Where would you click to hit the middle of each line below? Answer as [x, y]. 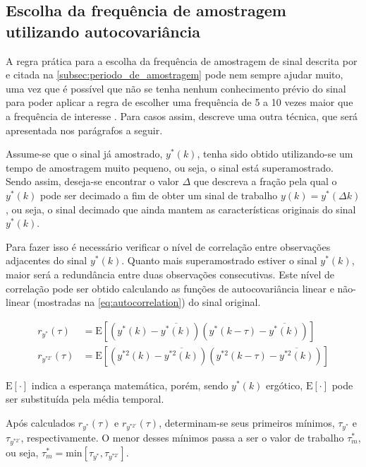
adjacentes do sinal [47, 260]
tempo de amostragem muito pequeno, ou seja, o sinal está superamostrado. [170, 167]
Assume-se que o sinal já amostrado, [84, 154]
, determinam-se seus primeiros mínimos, [247, 422]
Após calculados [41, 422]
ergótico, [285, 385]
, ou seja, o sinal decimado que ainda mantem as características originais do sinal [181, 209]
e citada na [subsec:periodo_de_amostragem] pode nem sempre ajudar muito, [175, 75]
